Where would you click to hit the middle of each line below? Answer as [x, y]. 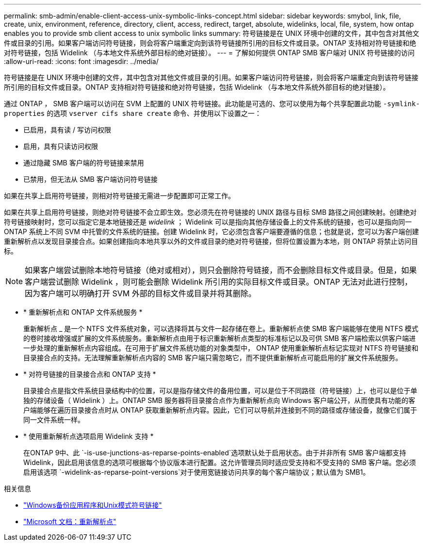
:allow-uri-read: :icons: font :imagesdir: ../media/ [81, 61]
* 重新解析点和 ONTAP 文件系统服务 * [83, 312]
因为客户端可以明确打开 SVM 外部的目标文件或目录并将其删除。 [140, 293]
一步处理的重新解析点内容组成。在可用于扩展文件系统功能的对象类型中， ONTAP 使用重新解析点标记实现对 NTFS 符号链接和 [221, 348]
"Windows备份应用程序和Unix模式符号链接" [93, 505]
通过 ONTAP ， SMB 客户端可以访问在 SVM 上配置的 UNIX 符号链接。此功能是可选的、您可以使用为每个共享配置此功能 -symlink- [212, 104]
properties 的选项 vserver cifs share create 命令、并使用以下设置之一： [133, 113]
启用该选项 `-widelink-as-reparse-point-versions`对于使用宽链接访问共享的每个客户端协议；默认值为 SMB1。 [196, 472]
